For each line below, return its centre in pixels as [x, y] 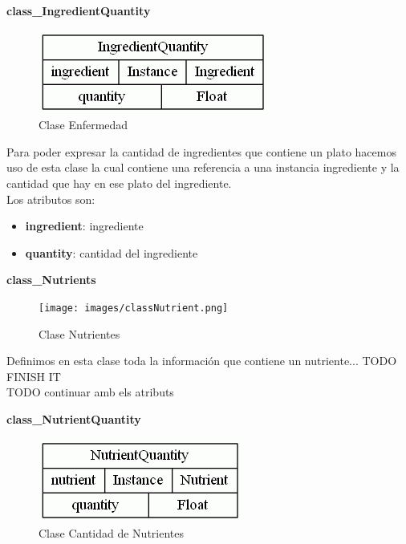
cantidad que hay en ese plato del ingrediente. [119, 183]
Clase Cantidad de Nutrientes [112, 533]
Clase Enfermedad [83, 125]
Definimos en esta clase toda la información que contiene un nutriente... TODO [202, 361]
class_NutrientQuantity [74, 418]
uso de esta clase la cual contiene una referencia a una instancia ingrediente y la [203, 167]
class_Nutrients [51, 280]
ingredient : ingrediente [84, 226]
